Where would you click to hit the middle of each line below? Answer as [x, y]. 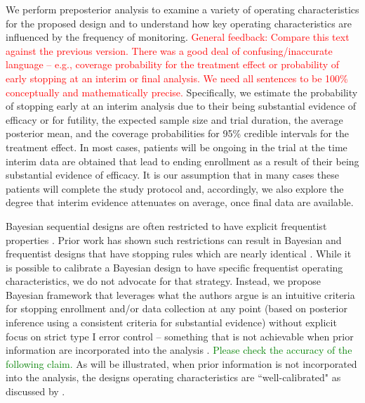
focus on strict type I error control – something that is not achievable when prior [180, 336]
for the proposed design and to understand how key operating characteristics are [179, 23]
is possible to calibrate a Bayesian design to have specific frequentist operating [174, 267]
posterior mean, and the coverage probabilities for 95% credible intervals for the [177, 133]
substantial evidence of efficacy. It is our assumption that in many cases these [173, 175]
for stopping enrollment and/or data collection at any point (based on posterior [177, 308]
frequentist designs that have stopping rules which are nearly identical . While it [179, 254]
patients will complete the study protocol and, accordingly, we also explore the [175, 188]
